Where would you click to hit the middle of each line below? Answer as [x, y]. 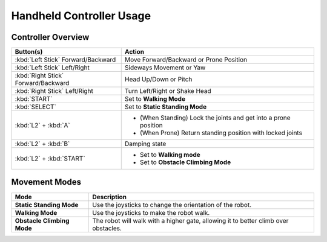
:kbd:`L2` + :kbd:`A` [43, 126]
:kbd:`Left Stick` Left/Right [52, 68]
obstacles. [107, 228]
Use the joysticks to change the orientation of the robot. [172, 205]
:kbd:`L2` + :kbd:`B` [42, 144]
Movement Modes [46, 182]
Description [109, 197]
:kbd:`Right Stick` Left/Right [54, 91]
